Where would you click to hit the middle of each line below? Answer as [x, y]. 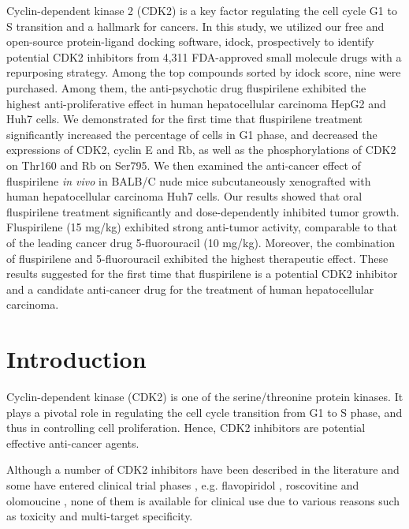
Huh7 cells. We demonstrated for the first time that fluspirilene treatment [185, 119]
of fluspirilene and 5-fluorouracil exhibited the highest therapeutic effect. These [197, 258]
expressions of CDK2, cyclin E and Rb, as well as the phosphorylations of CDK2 [201, 150]
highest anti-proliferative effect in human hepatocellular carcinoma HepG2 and [196, 103]
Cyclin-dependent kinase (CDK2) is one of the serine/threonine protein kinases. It [205, 396]
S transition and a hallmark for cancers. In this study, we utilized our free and [195, 26]
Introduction [76, 359]
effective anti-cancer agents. [73, 443]
